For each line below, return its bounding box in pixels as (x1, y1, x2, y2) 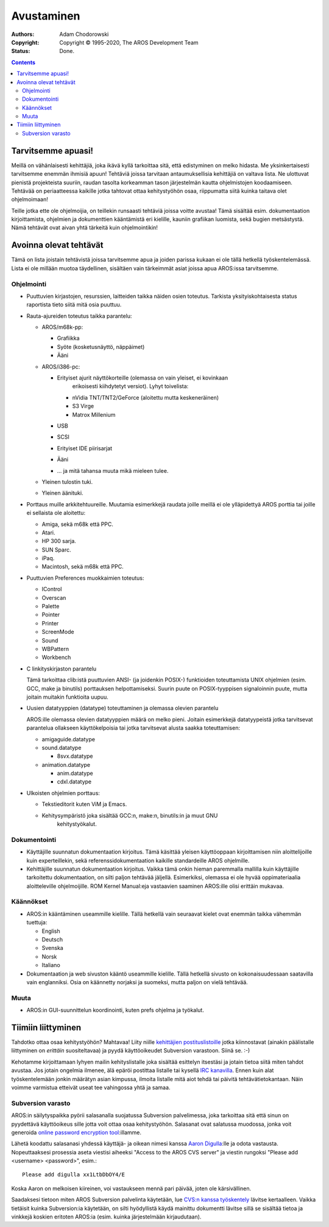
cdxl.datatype (57, 778, 92, 785)
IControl (41, 586, 62, 593)
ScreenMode (41, 628, 74, 636)
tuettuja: (26, 919, 48, 926)
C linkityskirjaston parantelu (26, 665, 97, 672)
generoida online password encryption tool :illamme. (11, 1129, 142, 1136)
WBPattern (41, 645, 69, 652)
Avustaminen (11, 9, 80, 23)
